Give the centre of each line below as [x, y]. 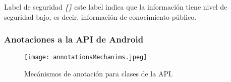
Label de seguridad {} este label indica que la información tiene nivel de [116, 7]
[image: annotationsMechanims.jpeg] [86, 57]
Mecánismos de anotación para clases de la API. [99, 74]
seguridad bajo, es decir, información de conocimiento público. [100, 16]
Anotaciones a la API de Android [74, 39]
